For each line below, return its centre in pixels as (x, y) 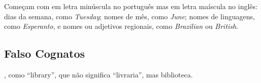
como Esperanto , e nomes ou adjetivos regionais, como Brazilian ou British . (121, 26)
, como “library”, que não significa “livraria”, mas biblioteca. (99, 74)
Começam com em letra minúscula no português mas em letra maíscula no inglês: (131, 6)
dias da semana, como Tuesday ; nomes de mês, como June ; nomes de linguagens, (129, 16)
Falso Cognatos (45, 53)
